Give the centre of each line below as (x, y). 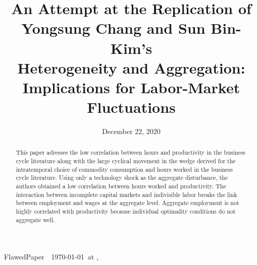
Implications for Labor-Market (131, 87)
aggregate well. (35, 219)
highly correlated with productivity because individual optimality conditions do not (126, 211)
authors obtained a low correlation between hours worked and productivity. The (121, 186)
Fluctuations (131, 107)
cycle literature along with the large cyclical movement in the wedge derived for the (126, 161)
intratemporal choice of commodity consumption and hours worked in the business (124, 169)
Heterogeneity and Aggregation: (131, 67)
